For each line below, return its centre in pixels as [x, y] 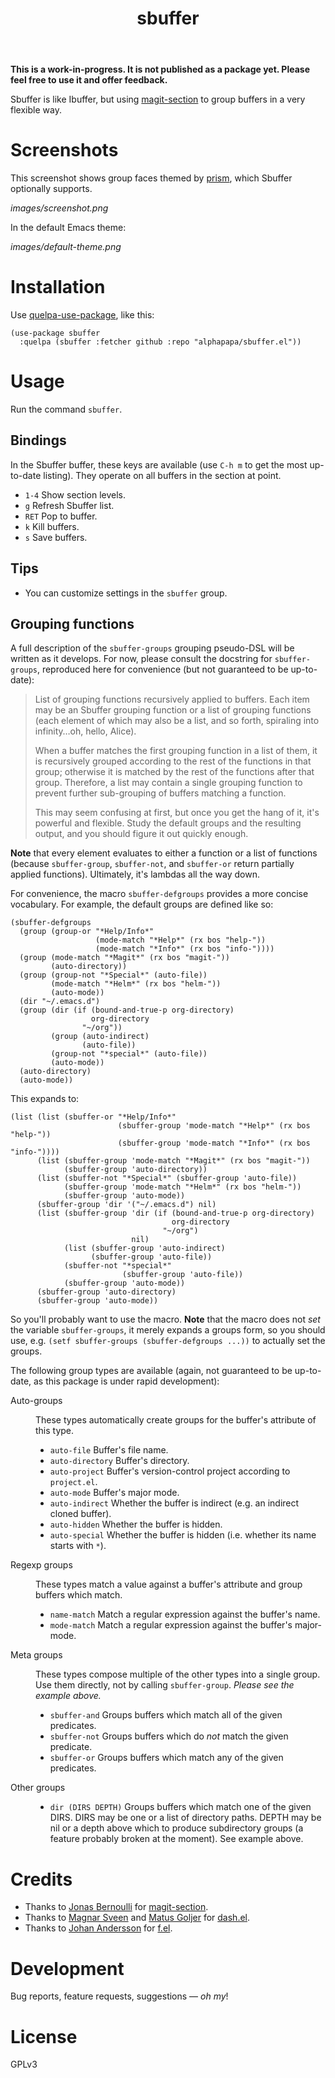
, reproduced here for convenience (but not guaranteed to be [162, 669]
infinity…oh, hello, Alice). [85, 731]
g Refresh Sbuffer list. [69, 505]
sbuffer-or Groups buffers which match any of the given [166, 1758]
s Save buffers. [56, 537]
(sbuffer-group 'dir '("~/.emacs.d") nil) [126, 1205]
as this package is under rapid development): [126, 1381]
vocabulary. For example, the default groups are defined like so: [142, 904]
